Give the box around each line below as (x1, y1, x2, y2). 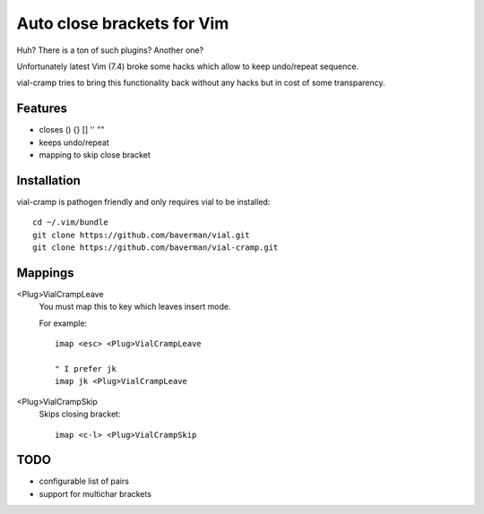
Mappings (16, 265, 75, 280)
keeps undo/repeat (39, 137, 109, 148)
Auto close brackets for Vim (16, 13, 229, 33)
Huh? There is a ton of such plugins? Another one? (16, 45, 204, 56)
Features (16, 101, 67, 116)
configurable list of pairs (39, 475, 130, 487)
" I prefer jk (55, 364, 117, 373)
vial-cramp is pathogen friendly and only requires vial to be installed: (16, 196, 271, 207)
